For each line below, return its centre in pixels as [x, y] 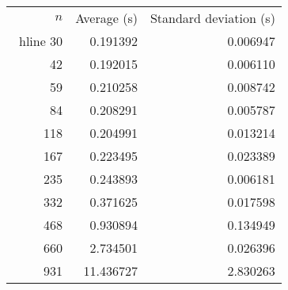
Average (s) [106, 18]
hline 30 [41, 41]
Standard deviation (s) [212, 18]
